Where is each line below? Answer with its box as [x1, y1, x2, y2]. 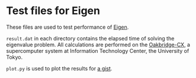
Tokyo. [6, 53, 23, 60]
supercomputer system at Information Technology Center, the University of [6, 47, 189, 54]
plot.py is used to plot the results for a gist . [6, 65, 113, 72]
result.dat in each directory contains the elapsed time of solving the [6, 35, 175, 42]
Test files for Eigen [6, 4, 101, 18]
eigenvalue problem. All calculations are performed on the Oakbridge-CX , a [6, 41, 191, 48]
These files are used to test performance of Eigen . [6, 23, 129, 30]
